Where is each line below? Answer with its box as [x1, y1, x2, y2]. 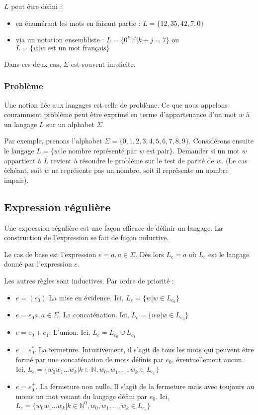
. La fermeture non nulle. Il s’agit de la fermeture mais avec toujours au [35, 381, 255, 392]
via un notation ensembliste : [15, 34, 104, 45]
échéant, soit [4, 165, 42, 175]
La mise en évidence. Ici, [49, 292, 124, 302]
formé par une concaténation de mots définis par [15, 354, 164, 364]
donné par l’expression [4, 259, 72, 269]
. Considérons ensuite [188, 136, 254, 146]
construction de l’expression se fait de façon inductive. [4, 232, 169, 243]
